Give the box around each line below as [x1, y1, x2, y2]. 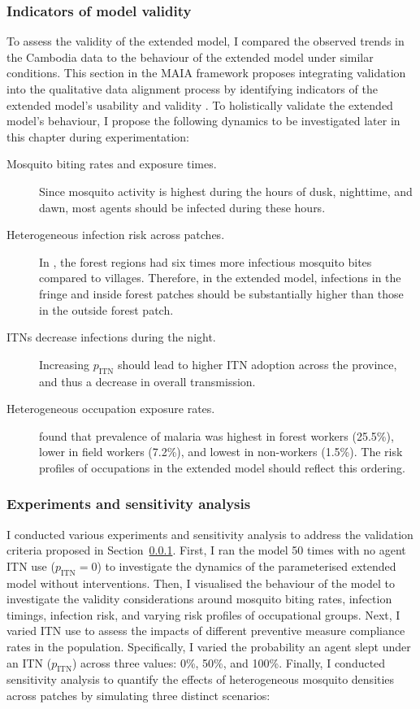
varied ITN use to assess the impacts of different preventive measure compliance [6, 622, 405, 639]
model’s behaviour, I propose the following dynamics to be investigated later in [6, 112, 401, 129]
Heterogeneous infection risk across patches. [6, 226, 225, 243]
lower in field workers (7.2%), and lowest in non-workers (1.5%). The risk [39, 443, 403, 460]
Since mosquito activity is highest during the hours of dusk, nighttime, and [39, 182, 413, 199]
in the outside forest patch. [39, 301, 174, 318]
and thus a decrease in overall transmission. [39, 372, 256, 389]
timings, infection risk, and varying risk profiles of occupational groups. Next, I [6, 606, 401, 623]
